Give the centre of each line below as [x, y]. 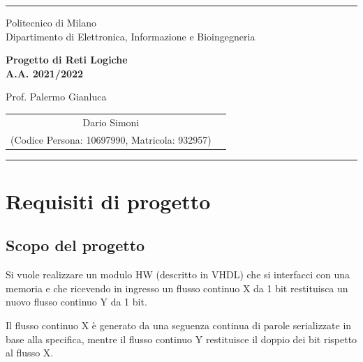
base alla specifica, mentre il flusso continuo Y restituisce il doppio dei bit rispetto [181, 339]
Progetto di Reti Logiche [67, 60]
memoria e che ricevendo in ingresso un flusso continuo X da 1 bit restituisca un [177, 288]
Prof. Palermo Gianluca [56, 97]
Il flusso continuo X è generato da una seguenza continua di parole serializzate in [179, 325]
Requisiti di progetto [108, 201]
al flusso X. [30, 353]
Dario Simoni [111, 122]
